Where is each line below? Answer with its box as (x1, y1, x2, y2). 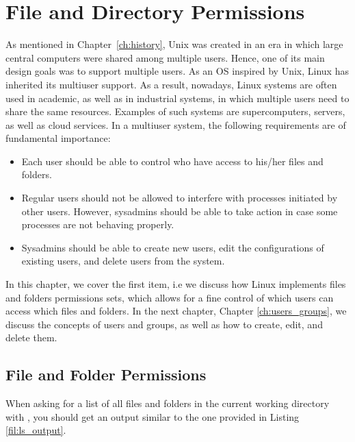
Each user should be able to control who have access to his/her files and (21, 154, 324, 168)
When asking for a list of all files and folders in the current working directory (5, 396, 330, 410)
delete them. (5, 330, 57, 345)
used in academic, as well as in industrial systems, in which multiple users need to (5, 90, 350, 105)
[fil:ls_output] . (5, 423, 66, 437)
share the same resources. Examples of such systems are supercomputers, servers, (5, 104, 345, 119)
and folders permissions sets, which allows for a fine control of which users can (5, 290, 334, 304)
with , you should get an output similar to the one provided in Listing (5, 409, 300, 423)
